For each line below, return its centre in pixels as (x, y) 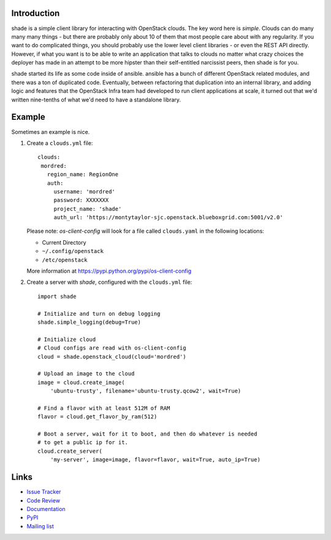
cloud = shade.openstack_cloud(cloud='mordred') (112, 357)
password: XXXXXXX (81, 200)
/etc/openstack (65, 260)
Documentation (46, 509)
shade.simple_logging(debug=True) (89, 322)
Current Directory (64, 242)
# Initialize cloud (67, 339)
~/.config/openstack (73, 251)
